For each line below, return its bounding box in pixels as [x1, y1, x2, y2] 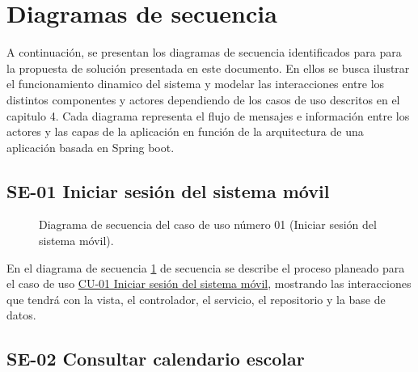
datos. [6, 306, 36, 323]
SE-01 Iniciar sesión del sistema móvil [6, 178, 330, 203]
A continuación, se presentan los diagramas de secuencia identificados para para [6, 44, 402, 61]
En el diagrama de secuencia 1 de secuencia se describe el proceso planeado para [6, 259, 405, 276]
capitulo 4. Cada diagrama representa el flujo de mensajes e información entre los [6, 107, 410, 124]
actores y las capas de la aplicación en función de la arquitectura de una [6, 123, 364, 140]
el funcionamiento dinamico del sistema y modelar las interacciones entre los [6, 75, 385, 92]
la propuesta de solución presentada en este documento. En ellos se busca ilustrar [6, 59, 410, 76]
